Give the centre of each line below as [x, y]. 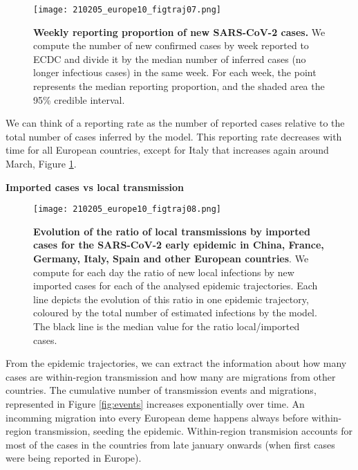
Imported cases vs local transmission [95, 187]
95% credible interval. [79, 99]
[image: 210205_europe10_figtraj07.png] [128, 10]
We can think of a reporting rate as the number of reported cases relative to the [175, 123]
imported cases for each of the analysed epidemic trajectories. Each [176, 286]
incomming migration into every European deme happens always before [157, 417]
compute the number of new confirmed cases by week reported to [171, 45]
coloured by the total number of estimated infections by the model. [175, 313]
